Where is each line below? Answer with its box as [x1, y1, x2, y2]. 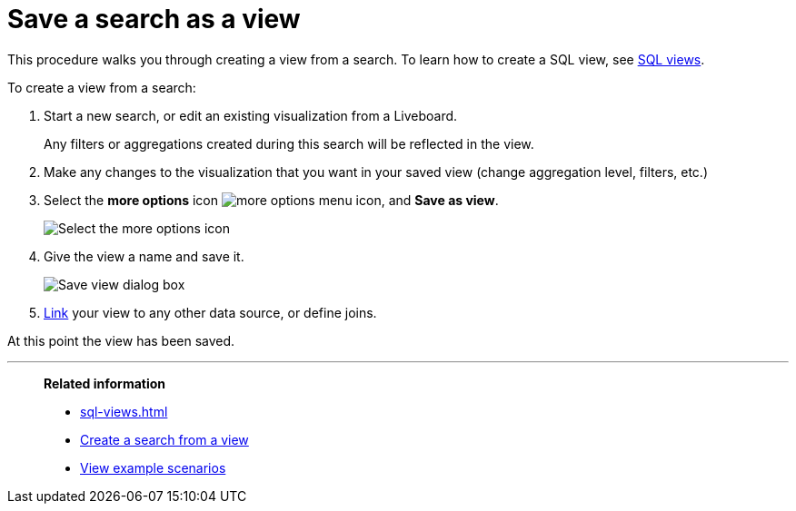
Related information [44, 375, 166, 391]
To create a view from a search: [7, 79, 196, 95]
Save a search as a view [7, 4, 301, 34]
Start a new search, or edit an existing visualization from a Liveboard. [44, 107, 458, 123]
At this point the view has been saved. [7, 332, 235, 349]
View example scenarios [80, 459, 226, 476]
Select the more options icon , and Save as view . [44, 192, 499, 208]
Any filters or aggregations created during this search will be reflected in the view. [44, 135, 534, 152]
